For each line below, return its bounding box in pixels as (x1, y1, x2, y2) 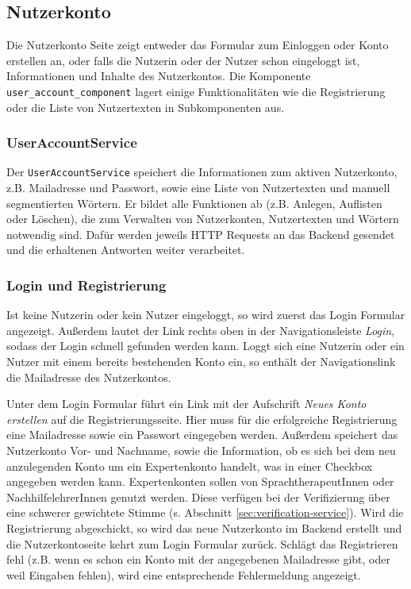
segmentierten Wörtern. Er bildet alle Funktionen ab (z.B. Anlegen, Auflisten (6, 194, 382, 211)
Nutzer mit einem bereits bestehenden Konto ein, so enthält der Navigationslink (6, 353, 396, 370)
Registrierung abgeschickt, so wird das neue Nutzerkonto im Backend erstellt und (6, 520, 402, 537)
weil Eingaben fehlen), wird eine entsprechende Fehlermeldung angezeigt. (6, 566, 361, 583)
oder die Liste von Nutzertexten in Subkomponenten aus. (6, 98, 285, 115)
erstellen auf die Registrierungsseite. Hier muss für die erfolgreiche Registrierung (6, 410, 398, 427)
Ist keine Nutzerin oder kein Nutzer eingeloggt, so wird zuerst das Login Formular (6, 306, 405, 323)
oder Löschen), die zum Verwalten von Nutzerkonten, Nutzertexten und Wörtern (6, 210, 399, 227)
